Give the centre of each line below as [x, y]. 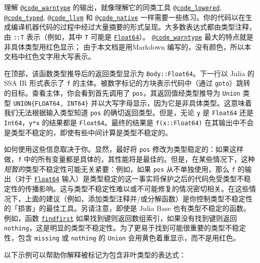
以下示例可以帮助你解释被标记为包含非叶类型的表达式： [95, 254]
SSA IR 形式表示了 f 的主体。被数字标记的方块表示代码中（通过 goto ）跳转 [127, 83]
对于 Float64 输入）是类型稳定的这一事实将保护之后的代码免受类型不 [131, 179]
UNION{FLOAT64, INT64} [51, 103]
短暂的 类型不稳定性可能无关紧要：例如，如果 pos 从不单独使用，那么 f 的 [124, 169]
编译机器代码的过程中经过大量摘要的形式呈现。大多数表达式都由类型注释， [133, 27]
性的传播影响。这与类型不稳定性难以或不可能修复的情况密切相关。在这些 [130, 188]
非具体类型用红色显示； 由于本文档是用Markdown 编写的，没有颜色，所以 [124, 46]
